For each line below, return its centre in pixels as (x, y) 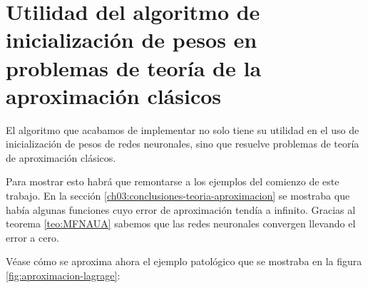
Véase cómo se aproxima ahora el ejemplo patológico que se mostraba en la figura (184, 261)
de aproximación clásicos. (61, 157)
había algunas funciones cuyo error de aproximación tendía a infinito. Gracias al (181, 209)
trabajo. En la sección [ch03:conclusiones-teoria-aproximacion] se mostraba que (178, 196)
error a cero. (32, 237)
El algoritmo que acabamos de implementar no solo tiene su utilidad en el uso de (183, 129)
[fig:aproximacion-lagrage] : (63, 276)
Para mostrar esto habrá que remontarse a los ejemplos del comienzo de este (173, 181)
